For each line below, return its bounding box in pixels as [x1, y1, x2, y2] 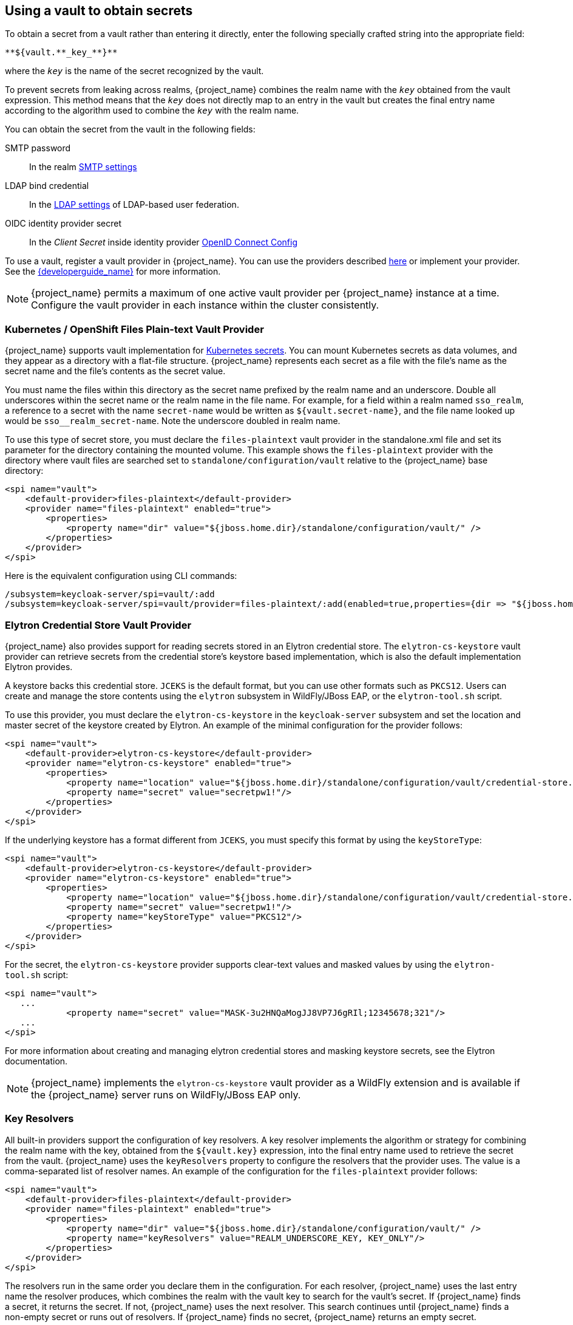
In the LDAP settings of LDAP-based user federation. [29, 199, 239, 210]
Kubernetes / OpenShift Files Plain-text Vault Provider [5, 323, 264, 335]
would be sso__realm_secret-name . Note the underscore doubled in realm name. [5, 416, 341, 426]
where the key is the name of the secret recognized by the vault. [5, 66, 264, 77]
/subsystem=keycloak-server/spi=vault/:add [5, 589, 215, 600]
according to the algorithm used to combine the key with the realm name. [5, 105, 299, 116]
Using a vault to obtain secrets [5, 3, 193, 18]
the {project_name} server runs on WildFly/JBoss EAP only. [31, 1088, 301, 1101]
